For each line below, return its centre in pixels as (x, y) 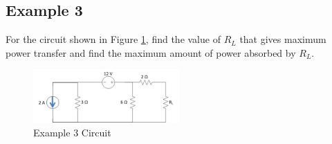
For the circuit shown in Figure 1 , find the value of (113, 39)
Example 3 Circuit (72, 132)
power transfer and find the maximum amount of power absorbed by (151, 52)
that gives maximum (283, 39)
